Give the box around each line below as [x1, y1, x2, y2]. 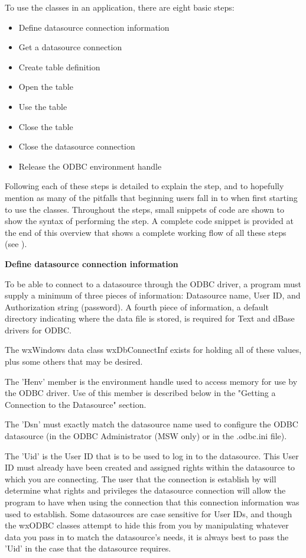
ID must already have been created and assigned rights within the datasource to [5, 461, 295, 473]
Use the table [18, 100, 67, 112]
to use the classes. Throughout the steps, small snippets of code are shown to [5, 203, 284, 215]
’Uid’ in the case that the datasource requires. [5, 542, 171, 554]
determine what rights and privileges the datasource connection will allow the [5, 484, 286, 497]
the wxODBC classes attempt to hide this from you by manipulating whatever [5, 519, 289, 531]
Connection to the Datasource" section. [5, 398, 147, 410]
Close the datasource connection [18, 140, 135, 153]
